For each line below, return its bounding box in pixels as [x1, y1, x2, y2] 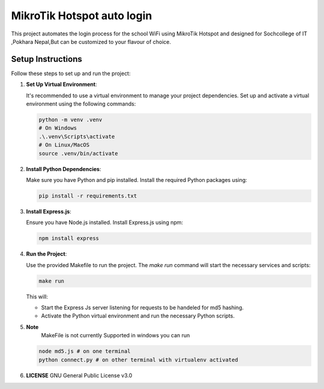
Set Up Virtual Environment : [26, 81, 97, 88]
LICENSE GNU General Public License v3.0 [26, 372, 133, 379]
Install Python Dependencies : [26, 165, 101, 172]
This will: [26, 293, 48, 300]
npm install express [38, 235, 99, 242]
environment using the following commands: [26, 100, 136, 107]
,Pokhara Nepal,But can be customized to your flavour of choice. [11, 38, 171, 45]
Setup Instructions [11, 54, 82, 64]
